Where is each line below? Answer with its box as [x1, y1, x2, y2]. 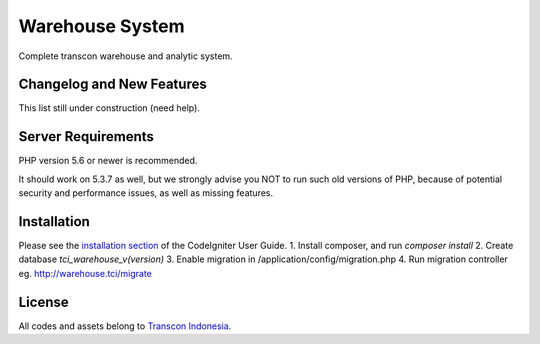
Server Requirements [18, 128, 155, 145]
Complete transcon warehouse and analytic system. [18, 50, 234, 62]
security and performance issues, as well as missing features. [18, 187, 274, 199]
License [18, 293, 69, 310]
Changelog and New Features [18, 76, 207, 93]
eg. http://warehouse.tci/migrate [18, 267, 152, 279]
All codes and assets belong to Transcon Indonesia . [18, 320, 232, 332]
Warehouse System [18, 15, 185, 37]
